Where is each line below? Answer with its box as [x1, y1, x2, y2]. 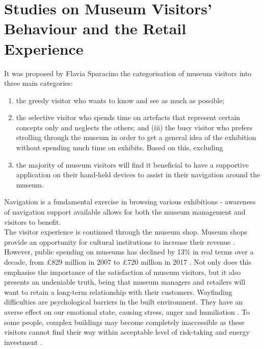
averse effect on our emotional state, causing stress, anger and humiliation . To [4, 306, 250, 317]
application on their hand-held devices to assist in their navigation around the [16, 169, 260, 180]
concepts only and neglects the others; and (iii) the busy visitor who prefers [16, 122, 253, 132]
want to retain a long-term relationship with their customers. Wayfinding [4, 286, 232, 297]
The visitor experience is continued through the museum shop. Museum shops [4, 226, 248, 237]
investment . [4, 336, 42, 347]
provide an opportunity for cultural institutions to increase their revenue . [4, 236, 235, 247]
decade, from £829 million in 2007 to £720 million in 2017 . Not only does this [4, 257, 251, 267]
